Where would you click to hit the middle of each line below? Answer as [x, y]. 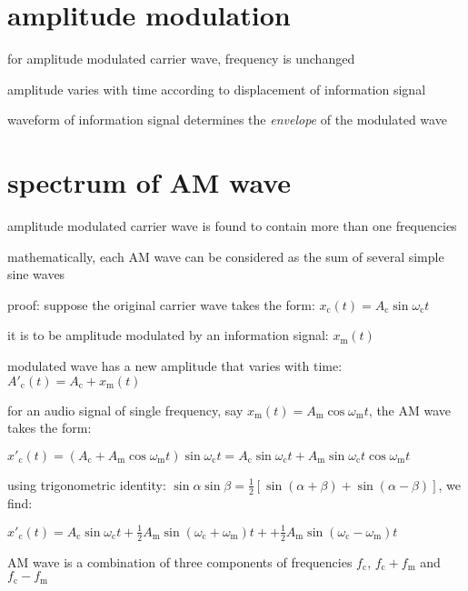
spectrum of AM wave [149, 182]
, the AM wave [410, 410]
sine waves [36, 274]
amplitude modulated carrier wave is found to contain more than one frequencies [232, 226]
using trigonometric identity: [87, 484]
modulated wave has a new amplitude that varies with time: [175, 366]
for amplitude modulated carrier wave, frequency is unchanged [181, 59]
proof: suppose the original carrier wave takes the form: [161, 304]
